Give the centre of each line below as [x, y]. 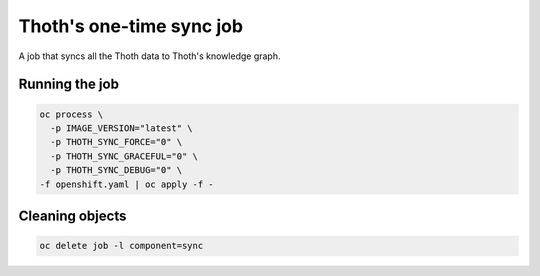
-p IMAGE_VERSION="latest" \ [122, 128]
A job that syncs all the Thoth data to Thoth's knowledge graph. [149, 56]
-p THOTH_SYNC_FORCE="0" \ [116, 142]
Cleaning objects [72, 215]
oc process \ [71, 114]
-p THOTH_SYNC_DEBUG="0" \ [116, 170]
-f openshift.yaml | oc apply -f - [126, 184]
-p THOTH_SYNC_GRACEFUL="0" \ [124, 156]
